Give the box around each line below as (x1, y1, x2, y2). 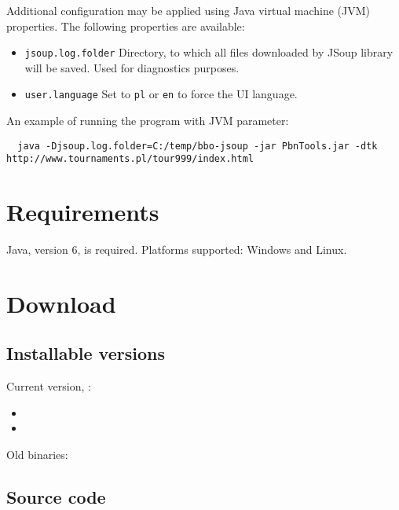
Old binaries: (6, 446, 68, 463)
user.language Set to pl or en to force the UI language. (24, 86, 298, 102)
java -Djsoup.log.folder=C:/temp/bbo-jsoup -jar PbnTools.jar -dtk (17, 140, 378, 152)
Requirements (6, 196, 159, 228)
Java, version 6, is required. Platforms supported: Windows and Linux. (6, 241, 347, 258)
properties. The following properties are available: (6, 17, 245, 34)
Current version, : (6, 378, 91, 394)
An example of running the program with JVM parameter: (6, 112, 289, 129)
